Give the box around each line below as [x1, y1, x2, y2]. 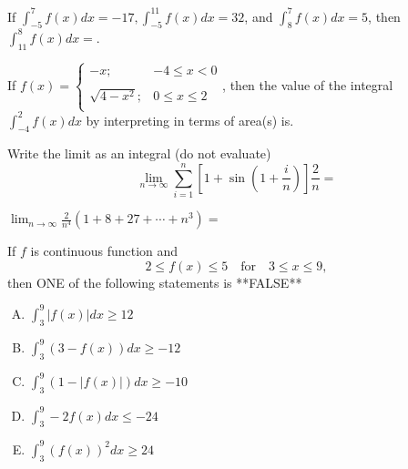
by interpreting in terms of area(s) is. [86, 110, 294, 129]
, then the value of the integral [222, 75, 393, 94]
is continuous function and [30, 241, 178, 260]
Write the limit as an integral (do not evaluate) [7, 144, 271, 163]
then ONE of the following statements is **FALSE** [7, 272, 302, 291]
